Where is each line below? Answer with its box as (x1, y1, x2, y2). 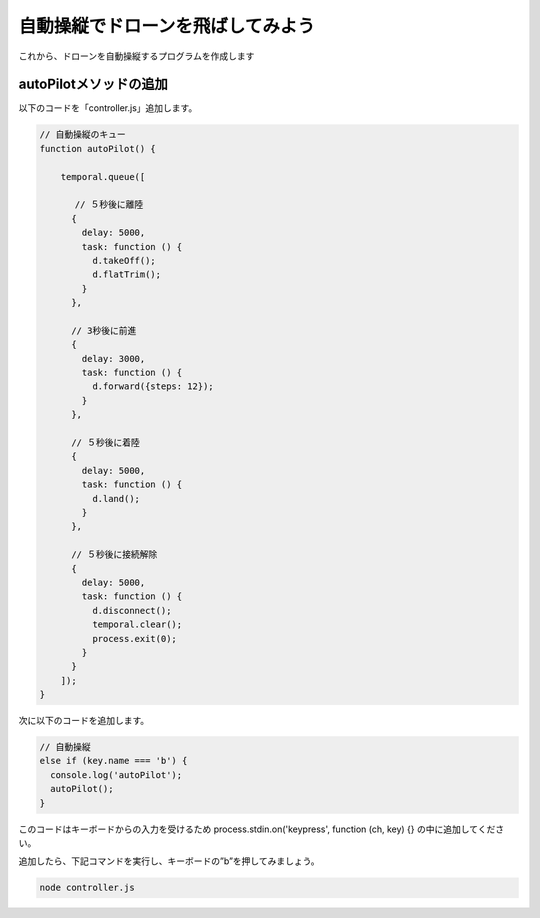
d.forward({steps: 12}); (91, 381, 214, 392)
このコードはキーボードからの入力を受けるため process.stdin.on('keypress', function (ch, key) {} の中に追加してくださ (18, 823, 505, 835)
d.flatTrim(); (91, 269, 162, 280)
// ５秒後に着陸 (71, 437, 140, 449)
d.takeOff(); (91, 255, 157, 266)
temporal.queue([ (60, 171, 146, 182)
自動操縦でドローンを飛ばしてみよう (18, 15, 315, 37)
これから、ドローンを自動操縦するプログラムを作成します (18, 50, 255, 62)
